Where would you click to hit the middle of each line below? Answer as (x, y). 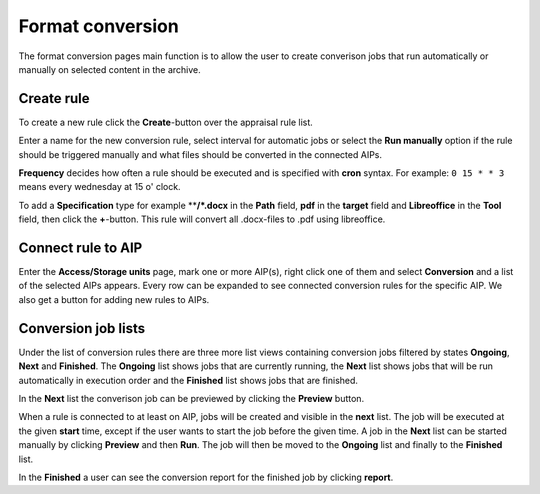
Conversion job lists (82, 328)
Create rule (54, 98)
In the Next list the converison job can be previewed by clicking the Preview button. (191, 398)
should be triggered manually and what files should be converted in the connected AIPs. (200, 154)
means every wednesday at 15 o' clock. (99, 187)
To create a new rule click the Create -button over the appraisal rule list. (166, 122)
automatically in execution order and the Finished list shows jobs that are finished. (188, 380)
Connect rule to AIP (80, 248)
